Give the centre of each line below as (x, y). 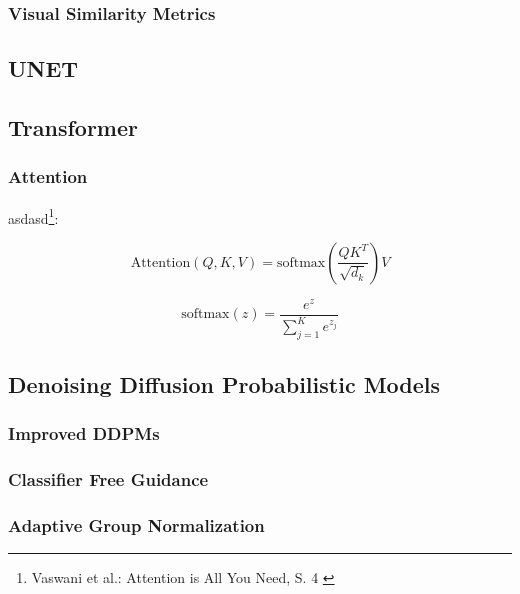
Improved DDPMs (84, 432)
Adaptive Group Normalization (136, 524)
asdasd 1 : (33, 216)
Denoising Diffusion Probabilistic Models (224, 383)
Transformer (73, 127)
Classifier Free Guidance (108, 478)
